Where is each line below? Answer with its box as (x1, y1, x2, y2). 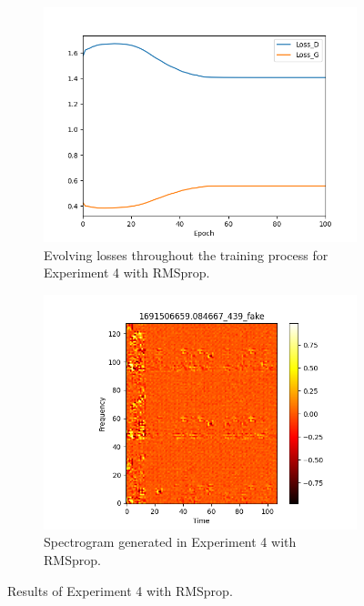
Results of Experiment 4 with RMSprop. (7, 581, 233, 600)
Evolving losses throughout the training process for (44, 245, 329, 264)
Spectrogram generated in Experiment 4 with (44, 532, 297, 551)
